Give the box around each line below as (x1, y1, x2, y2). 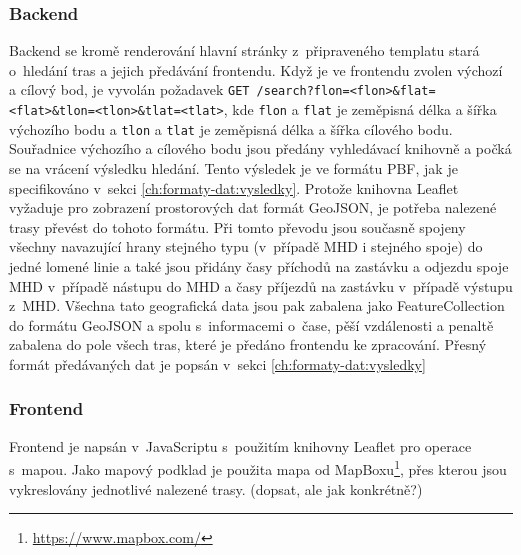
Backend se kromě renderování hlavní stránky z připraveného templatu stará (9, 40, 480, 61)
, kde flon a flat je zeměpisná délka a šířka (223, 99, 497, 120)
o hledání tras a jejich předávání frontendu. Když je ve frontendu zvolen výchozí (9, 59, 503, 80)
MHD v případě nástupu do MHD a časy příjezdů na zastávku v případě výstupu (9, 275, 513, 296)
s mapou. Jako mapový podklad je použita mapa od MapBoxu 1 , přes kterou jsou (9, 456, 507, 479)
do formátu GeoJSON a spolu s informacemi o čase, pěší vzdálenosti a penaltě (9, 314, 494, 335)
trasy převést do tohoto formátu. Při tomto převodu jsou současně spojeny (9, 216, 466, 237)
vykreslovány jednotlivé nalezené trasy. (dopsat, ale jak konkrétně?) (9, 478, 423, 499)
